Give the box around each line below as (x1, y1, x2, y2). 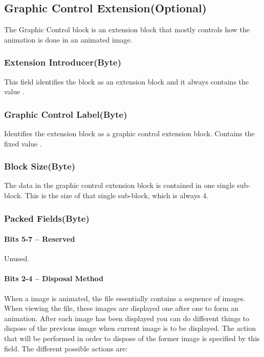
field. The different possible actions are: (4, 343, 128, 353)
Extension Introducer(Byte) (4, 56, 122, 69)
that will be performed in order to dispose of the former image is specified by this (4, 333, 260, 344)
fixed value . (4, 138, 42, 149)
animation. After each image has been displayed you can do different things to (4, 312, 250, 323)
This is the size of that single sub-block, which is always (25, 190, 201, 201)
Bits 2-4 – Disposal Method (4, 273, 104, 284)
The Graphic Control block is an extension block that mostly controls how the (4, 24, 250, 35)
